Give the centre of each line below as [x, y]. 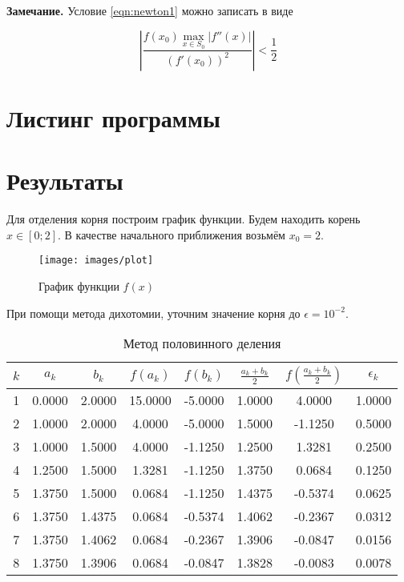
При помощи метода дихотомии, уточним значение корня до [154, 313]
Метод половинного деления [202, 343]
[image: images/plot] [96, 261]
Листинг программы [113, 117]
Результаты [65, 181]
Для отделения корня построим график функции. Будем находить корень [184, 219]
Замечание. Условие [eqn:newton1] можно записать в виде [150, 10]
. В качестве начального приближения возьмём [172, 234]
